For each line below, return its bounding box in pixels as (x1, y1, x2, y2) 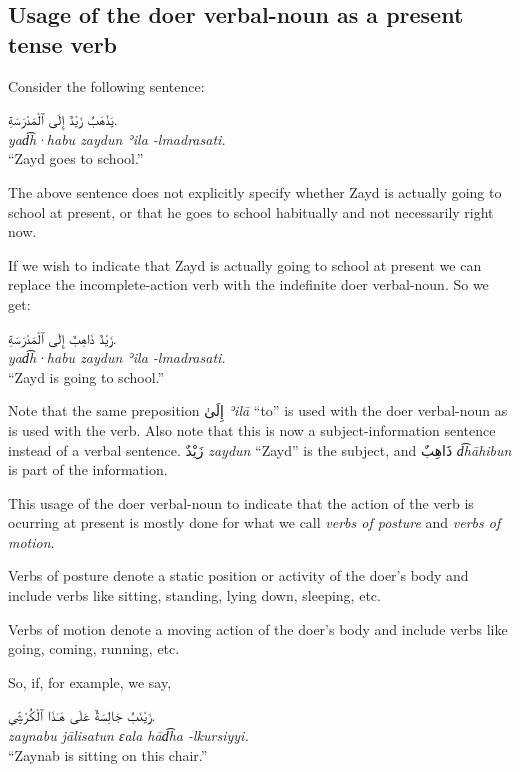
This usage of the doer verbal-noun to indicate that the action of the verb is (8, 492, 474, 513)
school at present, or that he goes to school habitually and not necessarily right (8, 201, 494, 222)
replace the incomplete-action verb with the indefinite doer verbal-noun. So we (8, 274, 489, 295)
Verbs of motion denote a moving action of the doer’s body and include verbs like (8, 618, 508, 639)
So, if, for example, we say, (8, 671, 172, 692)
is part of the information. (8, 459, 168, 480)
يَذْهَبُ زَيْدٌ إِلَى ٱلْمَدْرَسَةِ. (8, 109, 118, 130)
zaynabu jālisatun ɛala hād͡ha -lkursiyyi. (8, 725, 249, 746)
